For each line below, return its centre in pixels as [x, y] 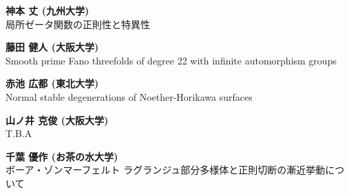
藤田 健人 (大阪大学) [52, 47]
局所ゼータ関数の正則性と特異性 [78, 24]
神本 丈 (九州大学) [47, 10]
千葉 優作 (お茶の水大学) [62, 156]
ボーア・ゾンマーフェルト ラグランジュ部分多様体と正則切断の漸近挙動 [166, 170]
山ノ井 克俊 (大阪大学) [57, 120]
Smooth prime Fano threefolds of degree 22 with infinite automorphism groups [171, 60]
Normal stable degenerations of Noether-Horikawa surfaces [129, 96]
